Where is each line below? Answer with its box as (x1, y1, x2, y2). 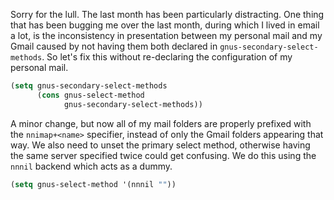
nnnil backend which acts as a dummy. (10, 160, 173, 172)
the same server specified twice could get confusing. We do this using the (10, 149, 317, 161)
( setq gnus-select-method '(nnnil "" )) (10, 179, 177, 189)
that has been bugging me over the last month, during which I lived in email (10, 19, 320, 31)
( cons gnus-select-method (36, 90, 145, 100)
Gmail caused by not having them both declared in (10, 40, 218, 52)
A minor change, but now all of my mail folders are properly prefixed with (10, 117, 312, 129)
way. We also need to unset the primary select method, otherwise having (10, 139, 311, 151)
